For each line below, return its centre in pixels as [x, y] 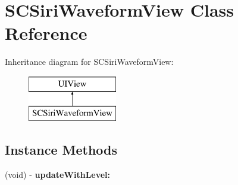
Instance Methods [61, 150]
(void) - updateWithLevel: [58, 175]
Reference [46, 33]
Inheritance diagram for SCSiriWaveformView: [89, 62]
